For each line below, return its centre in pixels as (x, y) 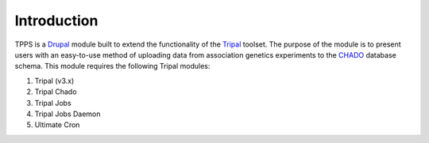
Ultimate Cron (57, 125)
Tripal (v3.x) (54, 81)
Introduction (56, 21)
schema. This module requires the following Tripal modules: (112, 66)
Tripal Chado (56, 92)
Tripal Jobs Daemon (68, 114)
